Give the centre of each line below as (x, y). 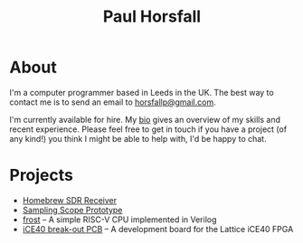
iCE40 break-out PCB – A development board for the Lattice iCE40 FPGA (158, 229)
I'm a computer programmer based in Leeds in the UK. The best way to (142, 92)
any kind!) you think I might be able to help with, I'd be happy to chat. (138, 138)
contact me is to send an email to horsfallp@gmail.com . (113, 102)
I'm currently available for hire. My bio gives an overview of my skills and (145, 119)
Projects (42, 176)
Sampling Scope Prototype (72, 210)
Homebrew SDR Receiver (70, 200)
